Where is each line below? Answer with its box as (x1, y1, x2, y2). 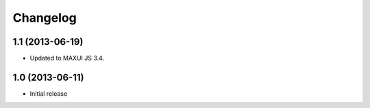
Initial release (29, 89, 68, 98)
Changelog (12, 10, 77, 25)
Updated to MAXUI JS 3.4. (29, 54, 105, 62)
